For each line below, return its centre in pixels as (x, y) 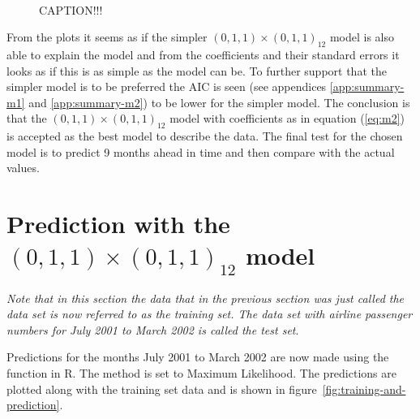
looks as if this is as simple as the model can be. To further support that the (197, 70)
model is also (362, 37)
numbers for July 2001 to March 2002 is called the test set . (153, 329)
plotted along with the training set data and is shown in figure (162, 389)
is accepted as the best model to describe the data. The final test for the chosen (205, 136)
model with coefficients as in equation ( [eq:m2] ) (287, 118)
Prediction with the (118, 224)
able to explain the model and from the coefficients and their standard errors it (203, 54)
